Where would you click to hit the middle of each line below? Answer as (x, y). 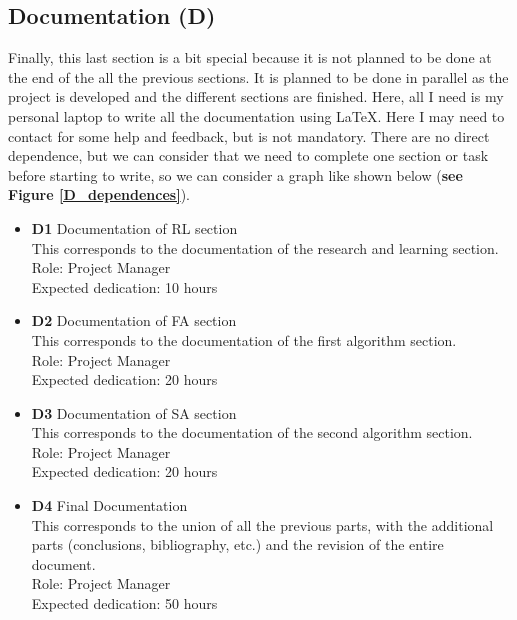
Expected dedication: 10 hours (124, 286)
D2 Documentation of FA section (134, 320)
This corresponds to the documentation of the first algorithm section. (244, 339)
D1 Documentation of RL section (134, 227)
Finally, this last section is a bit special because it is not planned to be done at (250, 57)
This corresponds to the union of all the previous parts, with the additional (262, 524)
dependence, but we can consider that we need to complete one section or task (248, 155)
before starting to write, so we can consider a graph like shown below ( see (235, 174)
